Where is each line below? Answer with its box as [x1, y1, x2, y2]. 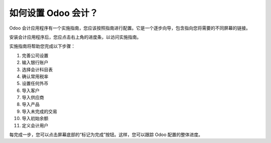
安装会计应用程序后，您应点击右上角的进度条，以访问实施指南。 [9, 34, 142, 40]
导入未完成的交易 [22, 108, 57, 114]
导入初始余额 [22, 115, 49, 121]
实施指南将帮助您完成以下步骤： [9, 43, 75, 49]
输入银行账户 [22, 59, 49, 65]
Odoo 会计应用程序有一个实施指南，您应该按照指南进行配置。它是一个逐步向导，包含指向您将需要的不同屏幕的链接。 [9, 25, 251, 31]
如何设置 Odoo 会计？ [9, 7, 98, 18]
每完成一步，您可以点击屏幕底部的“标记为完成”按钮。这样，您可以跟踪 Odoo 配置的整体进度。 [9, 131, 203, 137]
